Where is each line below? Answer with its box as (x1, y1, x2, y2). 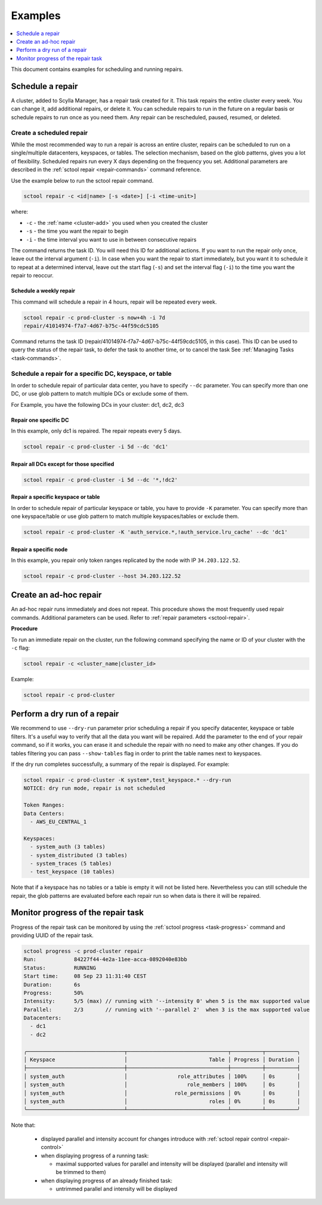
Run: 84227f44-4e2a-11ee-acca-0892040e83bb (23, 956, 187, 963)
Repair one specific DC (11, 416, 69, 424)
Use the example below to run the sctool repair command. (11, 177, 154, 184)
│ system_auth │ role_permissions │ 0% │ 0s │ (23, 1089, 301, 1096)
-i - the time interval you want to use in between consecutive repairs (26, 236, 197, 243)
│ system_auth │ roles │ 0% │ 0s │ (23, 1098, 301, 1105)
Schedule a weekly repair (11, 287, 76, 295)
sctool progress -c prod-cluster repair (23, 947, 143, 954)
